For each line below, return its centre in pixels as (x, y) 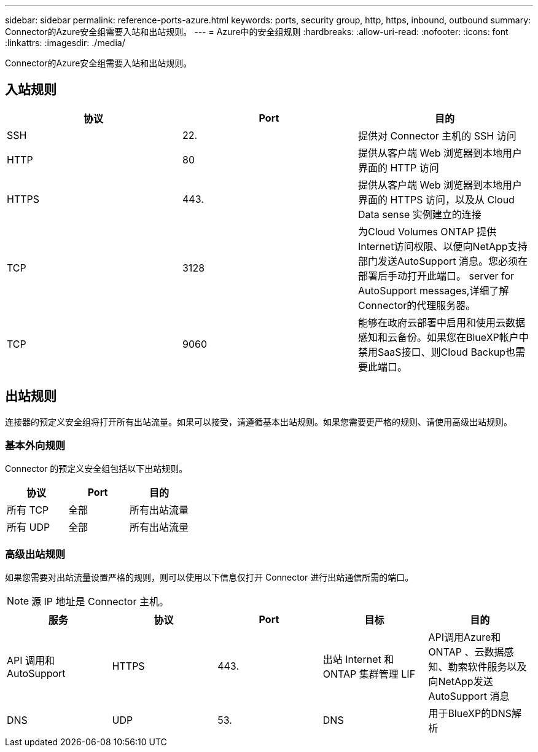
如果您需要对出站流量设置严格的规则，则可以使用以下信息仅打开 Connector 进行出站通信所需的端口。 (209, 578)
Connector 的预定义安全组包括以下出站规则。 (96, 469)
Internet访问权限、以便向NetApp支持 (442, 246)
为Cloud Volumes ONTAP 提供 (427, 231)
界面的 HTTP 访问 (398, 167)
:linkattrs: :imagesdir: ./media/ (65, 43)
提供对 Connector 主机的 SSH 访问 (437, 135)
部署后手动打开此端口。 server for (436, 276)
